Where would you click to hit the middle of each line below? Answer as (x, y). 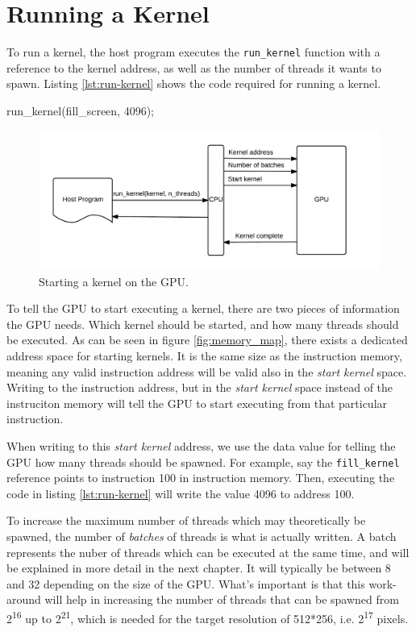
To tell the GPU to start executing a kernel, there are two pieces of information (203, 308)
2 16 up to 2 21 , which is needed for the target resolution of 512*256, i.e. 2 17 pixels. (208, 617)
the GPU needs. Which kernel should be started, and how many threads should (203, 324)
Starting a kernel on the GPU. (114, 281)
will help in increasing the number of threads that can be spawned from (222, 599)
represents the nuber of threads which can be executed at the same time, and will (208, 552)
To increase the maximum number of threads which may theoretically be (186, 520)
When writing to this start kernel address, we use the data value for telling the (201, 445)
